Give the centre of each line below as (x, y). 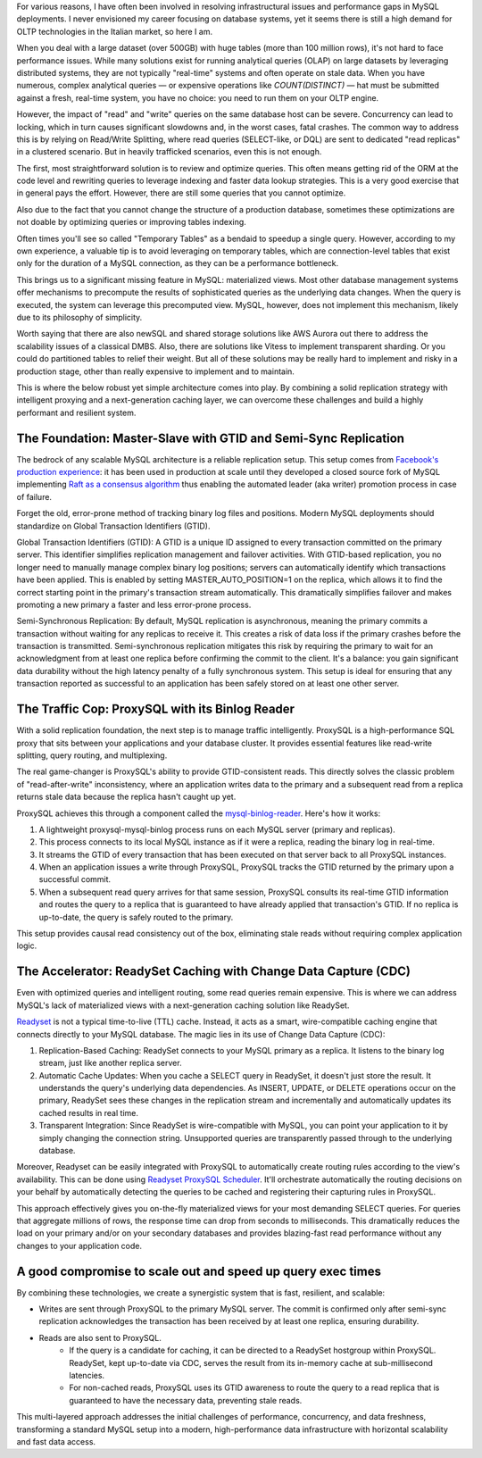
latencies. (87, 1375)
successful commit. (75, 879)
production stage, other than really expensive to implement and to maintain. (155, 371)
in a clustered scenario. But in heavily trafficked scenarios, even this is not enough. (169, 152)
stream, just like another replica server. (110, 1063)
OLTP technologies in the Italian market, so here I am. (115, 31)
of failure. (34, 496)
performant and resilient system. (76, 412)
